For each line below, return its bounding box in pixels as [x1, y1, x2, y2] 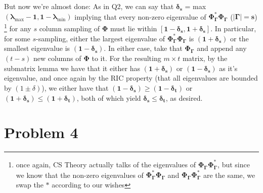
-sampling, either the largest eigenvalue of [36, 33, 165, 43]
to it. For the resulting [92, 53, 161, 63]
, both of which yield [76, 92, 141, 103]
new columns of [33, 53, 81, 63]
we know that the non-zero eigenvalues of [16, 169, 144, 180]
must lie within [110, 23, 157, 33]
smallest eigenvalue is [4, 43, 70, 53]
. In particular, [210, 23, 256, 33]
